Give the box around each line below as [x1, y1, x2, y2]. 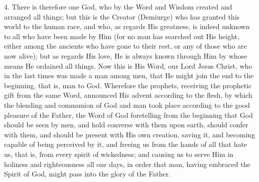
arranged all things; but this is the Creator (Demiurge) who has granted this [4, 11, 240, 22]
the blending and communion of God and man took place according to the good [4, 99, 250, 110]
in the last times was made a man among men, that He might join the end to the [4, 70, 254, 81]
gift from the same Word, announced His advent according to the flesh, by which [4, 90, 252, 100]
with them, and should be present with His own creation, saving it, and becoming [4, 129, 255, 139]
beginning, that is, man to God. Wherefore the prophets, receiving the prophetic [4, 80, 252, 90]
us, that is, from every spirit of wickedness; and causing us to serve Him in [4, 148, 233, 159]
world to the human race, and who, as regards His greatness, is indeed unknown [4, 21, 250, 32]
